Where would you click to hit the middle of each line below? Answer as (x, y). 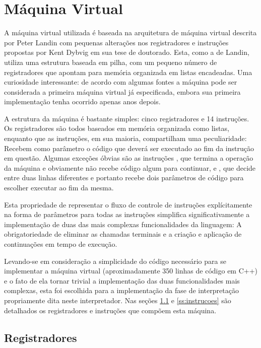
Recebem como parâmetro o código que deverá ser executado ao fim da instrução (129, 148)
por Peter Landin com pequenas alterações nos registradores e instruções (116, 42)
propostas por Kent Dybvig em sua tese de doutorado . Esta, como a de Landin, (127, 52)
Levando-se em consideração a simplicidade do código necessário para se (115, 261)
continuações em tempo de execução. (61, 244)
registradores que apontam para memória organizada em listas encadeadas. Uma (128, 72)
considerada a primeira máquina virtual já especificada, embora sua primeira (122, 91)
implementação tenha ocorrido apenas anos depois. (82, 101)
